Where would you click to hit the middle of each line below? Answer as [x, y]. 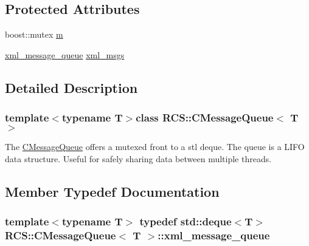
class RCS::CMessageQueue [205, 118]
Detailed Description [71, 87]
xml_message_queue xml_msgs [65, 54]
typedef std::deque [186, 221]
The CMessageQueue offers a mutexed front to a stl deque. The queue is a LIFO [155, 147]
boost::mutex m [34, 34]
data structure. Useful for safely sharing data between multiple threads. [138, 158]
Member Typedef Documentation [112, 191]
